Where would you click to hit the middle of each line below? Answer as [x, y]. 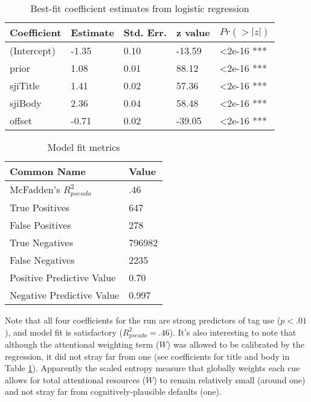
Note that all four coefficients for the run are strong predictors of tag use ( [143, 320]
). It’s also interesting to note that [233, 332]
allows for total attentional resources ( [75, 379]
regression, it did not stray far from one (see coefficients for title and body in [147, 356]
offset [21, 120]
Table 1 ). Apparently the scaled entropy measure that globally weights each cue [152, 368]
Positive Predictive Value [63, 277]
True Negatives [42, 242]
